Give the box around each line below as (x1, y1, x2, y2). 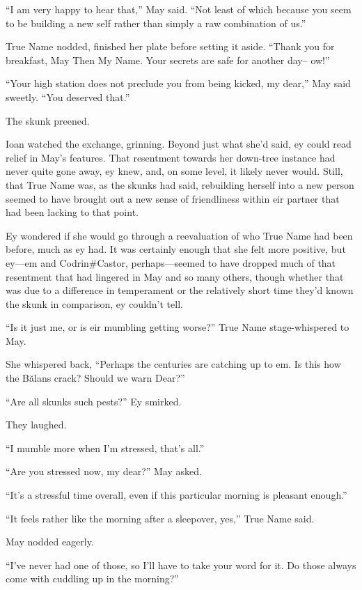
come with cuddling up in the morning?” (6, 571, 179, 586)
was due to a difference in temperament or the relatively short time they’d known (6, 283, 354, 297)
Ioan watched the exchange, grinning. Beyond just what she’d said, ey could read (6, 137, 352, 151)
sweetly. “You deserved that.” (6, 89, 130, 104)
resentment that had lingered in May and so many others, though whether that (6, 269, 344, 284)
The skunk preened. (6, 113, 90, 127)
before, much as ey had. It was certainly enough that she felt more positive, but (6, 242, 346, 256)
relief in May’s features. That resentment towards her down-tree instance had (6, 150, 336, 164)
